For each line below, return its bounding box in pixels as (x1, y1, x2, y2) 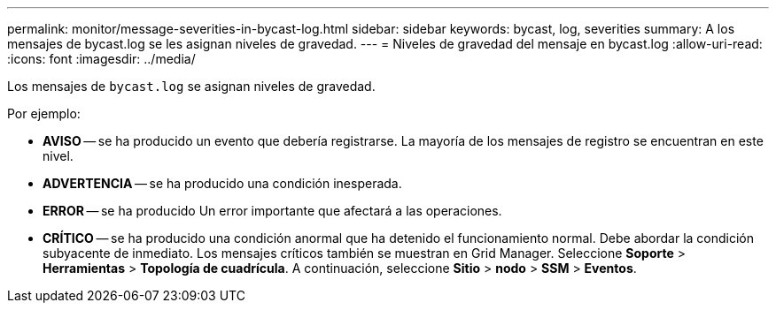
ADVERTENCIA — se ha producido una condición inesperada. (43, 176, 402, 191)
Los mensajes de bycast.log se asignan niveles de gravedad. (7, 79, 376, 94)
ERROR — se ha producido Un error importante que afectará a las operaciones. (43, 203, 502, 218)
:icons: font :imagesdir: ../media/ (7, 51, 196, 66)
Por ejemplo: (7, 106, 81, 121)
